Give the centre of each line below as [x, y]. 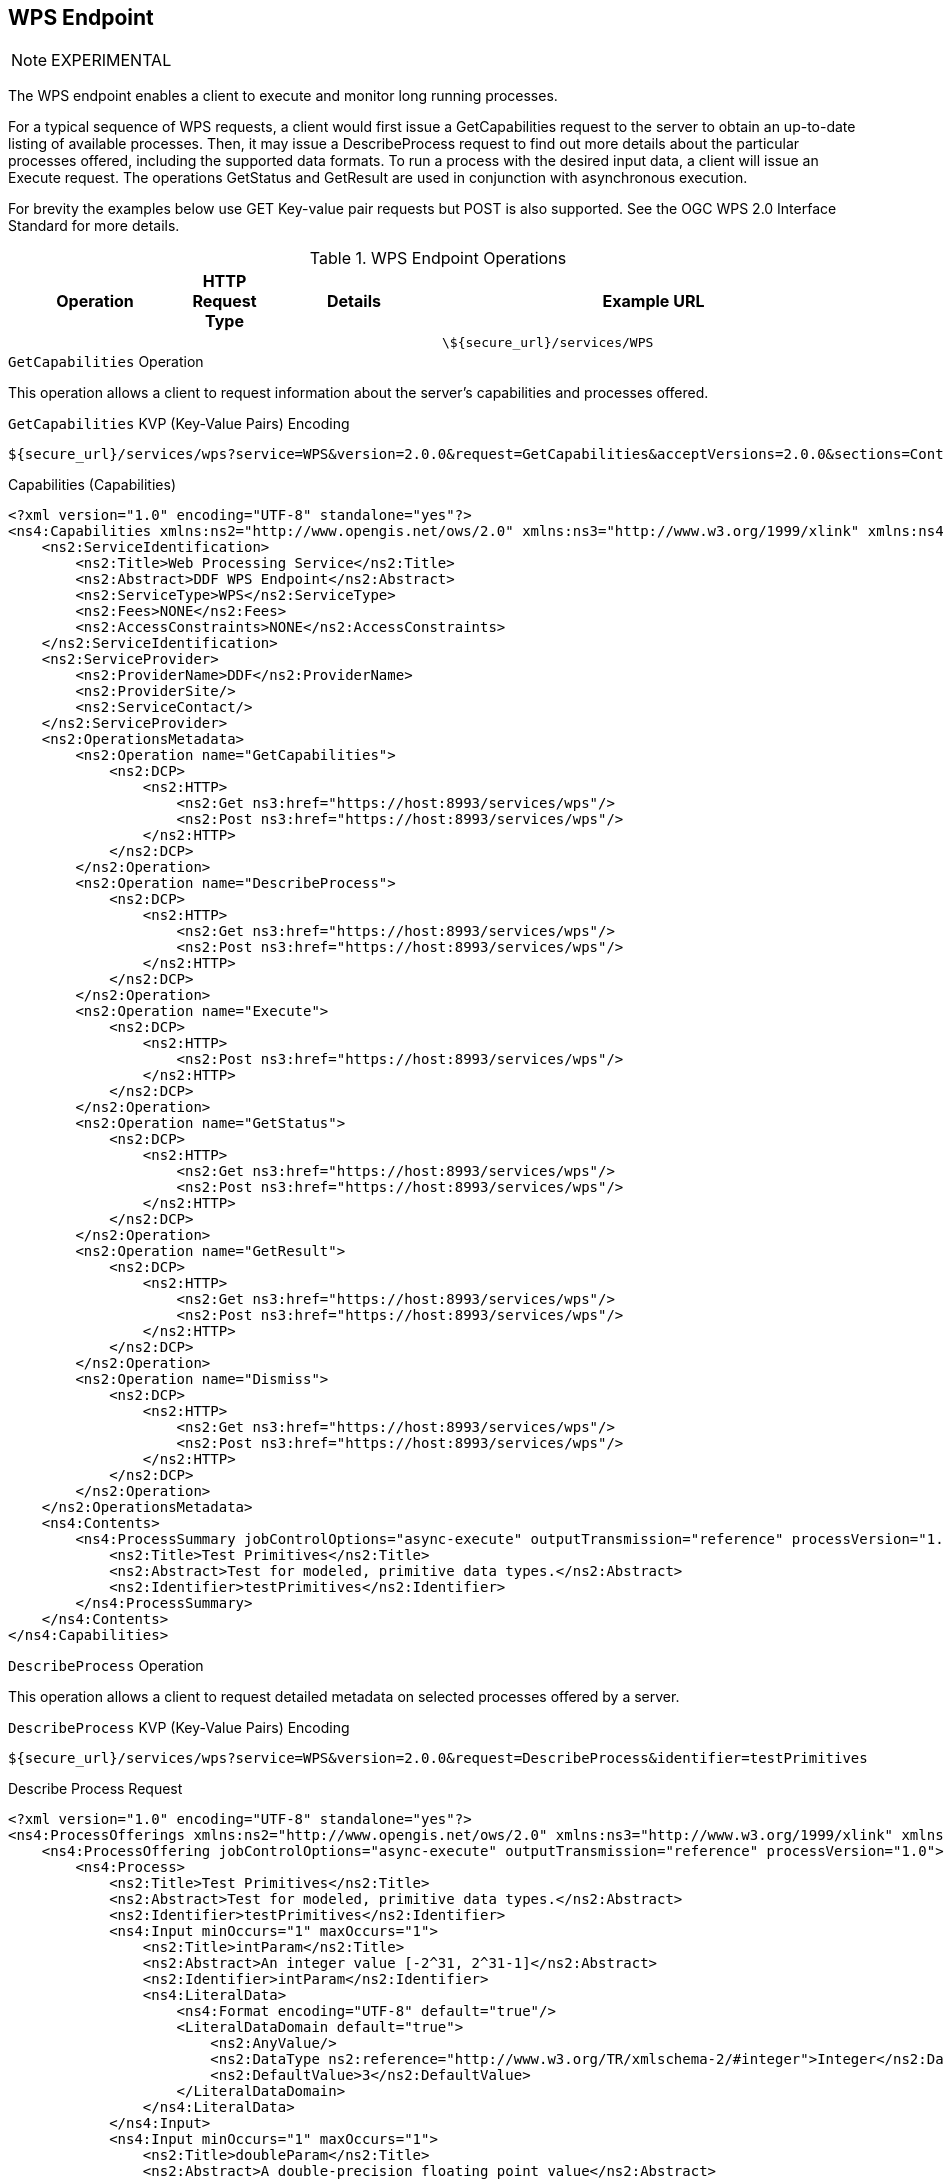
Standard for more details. [94, 226]
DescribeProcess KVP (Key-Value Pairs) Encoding [179, 1728]
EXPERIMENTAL [111, 60]
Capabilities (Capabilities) [92, 485]
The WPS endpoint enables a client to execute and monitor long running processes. [283, 96]
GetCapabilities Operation [106, 362]
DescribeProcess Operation [106, 1666]
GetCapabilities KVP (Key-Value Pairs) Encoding [179, 424]
